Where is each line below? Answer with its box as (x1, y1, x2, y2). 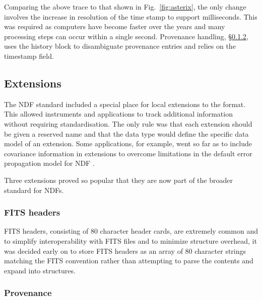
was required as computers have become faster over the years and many (4, 21, 225, 32)
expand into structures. (4, 265, 76, 275)
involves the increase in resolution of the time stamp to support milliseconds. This (4, 11, 257, 22)
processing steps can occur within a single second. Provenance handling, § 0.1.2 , (4, 31, 248, 41)
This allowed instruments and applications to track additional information (4, 109, 233, 119)
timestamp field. (4, 50, 54, 61)
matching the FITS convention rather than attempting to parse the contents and (4, 255, 253, 266)
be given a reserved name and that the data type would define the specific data (4, 128, 249, 139)
